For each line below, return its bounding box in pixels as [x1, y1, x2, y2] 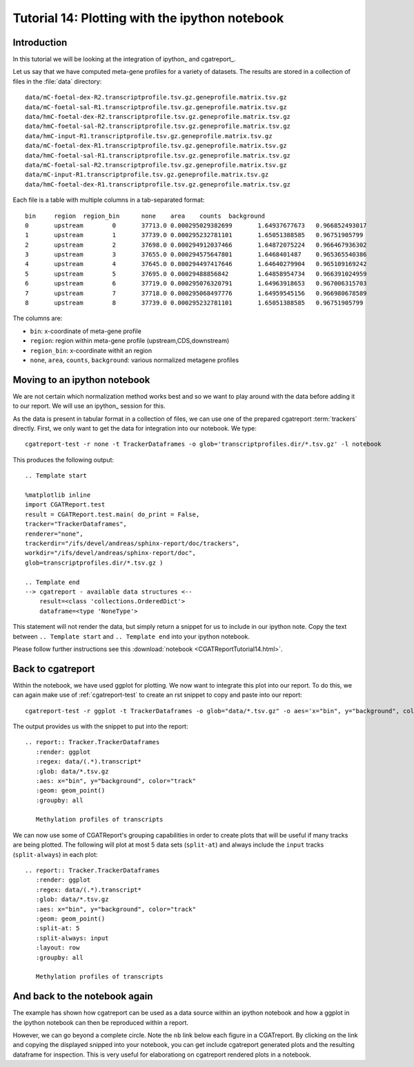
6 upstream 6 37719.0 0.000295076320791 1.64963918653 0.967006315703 [25, 280, 367, 287]
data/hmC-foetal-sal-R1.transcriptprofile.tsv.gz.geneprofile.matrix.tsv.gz [25, 151, 291, 159]
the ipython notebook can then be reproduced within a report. [12, 1018, 189, 1026]
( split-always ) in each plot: [12, 850, 98, 858]
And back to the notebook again [12, 990, 153, 1002]
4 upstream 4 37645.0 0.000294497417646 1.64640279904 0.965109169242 [25, 260, 367, 268]
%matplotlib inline [25, 491, 91, 499]
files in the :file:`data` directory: [12, 77, 102, 86]
